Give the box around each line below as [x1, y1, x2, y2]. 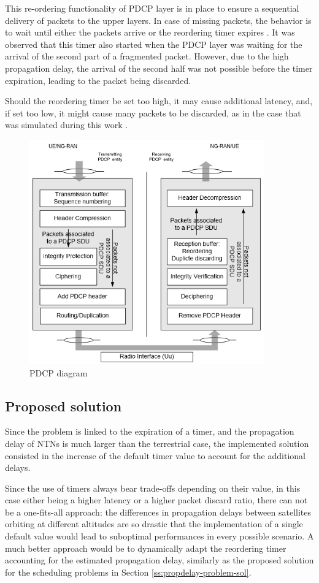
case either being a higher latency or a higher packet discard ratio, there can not [5, 493, 308, 506]
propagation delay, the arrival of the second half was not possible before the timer [5, 61, 313, 74]
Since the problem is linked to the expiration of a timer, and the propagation [5, 425, 294, 438]
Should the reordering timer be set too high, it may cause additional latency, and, [5, 94, 313, 107]
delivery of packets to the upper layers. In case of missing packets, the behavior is [5, 13, 312, 26]
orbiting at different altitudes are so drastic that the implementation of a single [5, 517, 303, 530]
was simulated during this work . [5, 118, 128, 131]
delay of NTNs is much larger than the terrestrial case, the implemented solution [5, 436, 309, 449]
